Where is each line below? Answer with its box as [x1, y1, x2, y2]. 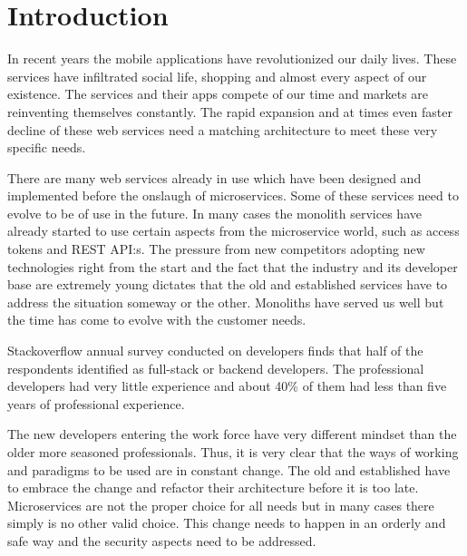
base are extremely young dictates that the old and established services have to [7, 275, 448, 294]
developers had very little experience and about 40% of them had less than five [7, 376, 447, 395]
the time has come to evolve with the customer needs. [7, 310, 306, 329]
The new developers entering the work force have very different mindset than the [7, 424, 457, 444]
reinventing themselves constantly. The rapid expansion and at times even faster [7, 102, 452, 121]
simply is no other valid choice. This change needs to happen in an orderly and [7, 513, 446, 532]
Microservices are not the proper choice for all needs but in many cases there [7, 495, 434, 514]
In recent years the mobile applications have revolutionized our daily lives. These [7, 49, 457, 68]
